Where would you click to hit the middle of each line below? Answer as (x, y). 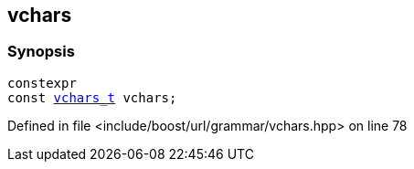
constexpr (42, 83)
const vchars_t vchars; (92, 97)
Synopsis (41, 52)
